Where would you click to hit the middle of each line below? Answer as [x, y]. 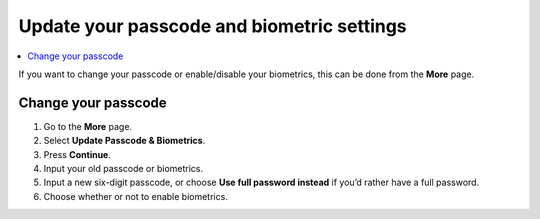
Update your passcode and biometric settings [212, 26]
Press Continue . [77, 154]
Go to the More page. [88, 126]
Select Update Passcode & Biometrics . [124, 141]
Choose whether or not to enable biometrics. [136, 196]
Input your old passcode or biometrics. [123, 169]
